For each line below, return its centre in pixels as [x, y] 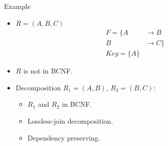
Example [17, 6]
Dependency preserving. [64, 137]
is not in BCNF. [48, 71]
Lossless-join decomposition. [70, 121]
